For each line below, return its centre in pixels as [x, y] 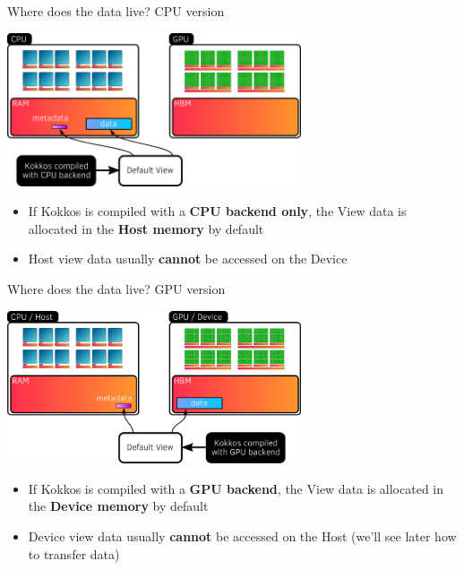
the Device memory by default [118, 506]
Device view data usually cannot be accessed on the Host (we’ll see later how [242, 535]
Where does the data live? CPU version [116, 11]
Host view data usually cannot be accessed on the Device [188, 259]
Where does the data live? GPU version [116, 288]
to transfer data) [74, 553]
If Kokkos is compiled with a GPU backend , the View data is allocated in [236, 488]
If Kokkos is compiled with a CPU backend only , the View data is [217, 211]
